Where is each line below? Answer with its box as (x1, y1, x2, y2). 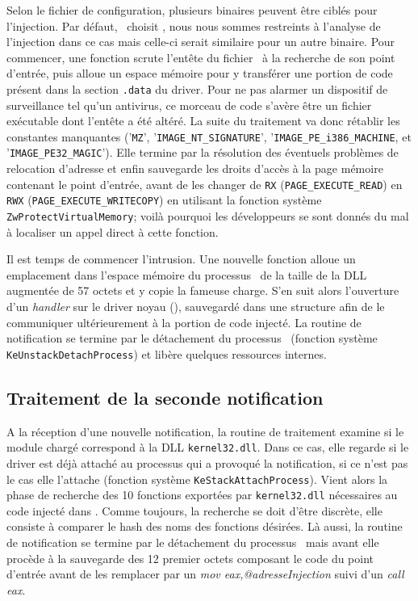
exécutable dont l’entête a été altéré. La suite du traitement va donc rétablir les (6, 112, 400, 129)
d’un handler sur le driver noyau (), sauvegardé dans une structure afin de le (6, 298, 385, 315)
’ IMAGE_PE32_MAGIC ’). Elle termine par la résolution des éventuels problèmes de (6, 144, 399, 161)
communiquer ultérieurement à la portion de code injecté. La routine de (6, 313, 362, 330)
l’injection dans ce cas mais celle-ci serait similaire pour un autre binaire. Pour (6, 33, 395, 50)
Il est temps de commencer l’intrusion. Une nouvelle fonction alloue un (6, 250, 356, 267)
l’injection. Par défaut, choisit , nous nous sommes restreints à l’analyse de (6, 17, 381, 34)
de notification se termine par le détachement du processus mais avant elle (6, 534, 379, 551)
